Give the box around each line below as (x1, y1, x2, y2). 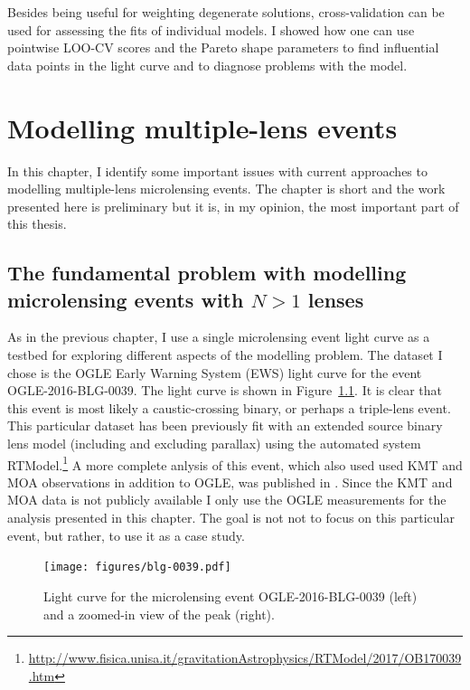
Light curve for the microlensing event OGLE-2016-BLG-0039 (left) (43, 586, 418, 605)
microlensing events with (7, 285, 244, 313)
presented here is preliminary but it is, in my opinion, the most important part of (7, 196, 459, 215)
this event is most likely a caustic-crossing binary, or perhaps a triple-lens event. (7, 398, 451, 417)
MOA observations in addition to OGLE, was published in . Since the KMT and (7, 472, 453, 491)
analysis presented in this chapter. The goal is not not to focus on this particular (7, 508, 455, 527)
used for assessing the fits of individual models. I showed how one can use (7, 20, 415, 39)
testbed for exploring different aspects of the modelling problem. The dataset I (7, 345, 443, 364)
